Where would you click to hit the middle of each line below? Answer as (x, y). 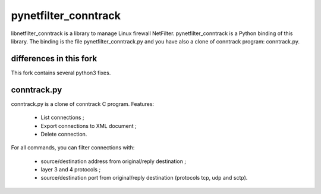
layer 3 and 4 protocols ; (71, 170)
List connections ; (62, 118)
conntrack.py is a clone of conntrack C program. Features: (83, 104)
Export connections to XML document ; (89, 126)
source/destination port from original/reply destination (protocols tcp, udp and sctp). (144, 178)
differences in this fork (54, 59)
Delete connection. (64, 134)
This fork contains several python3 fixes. (61, 73)
